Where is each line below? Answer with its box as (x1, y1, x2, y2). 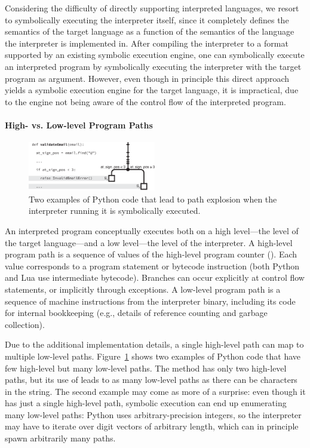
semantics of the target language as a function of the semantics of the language (5, 25, 294, 38)
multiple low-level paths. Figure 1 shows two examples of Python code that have (5, 349, 300, 362)
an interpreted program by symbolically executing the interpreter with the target (5, 60, 302, 72)
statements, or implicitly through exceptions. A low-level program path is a (5, 283, 281, 295)
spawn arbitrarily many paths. (5, 432, 116, 444)
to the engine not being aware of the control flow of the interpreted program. (5, 95, 286, 108)
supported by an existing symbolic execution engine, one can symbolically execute (5, 48, 305, 61)
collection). (5, 318, 45, 330)
